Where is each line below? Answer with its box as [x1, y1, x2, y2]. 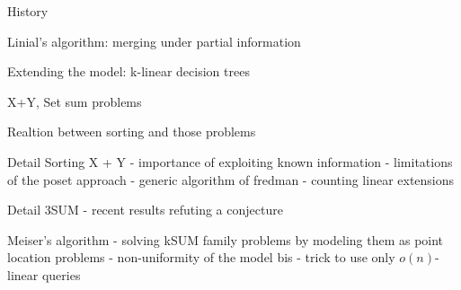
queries [41, 265, 81, 284]
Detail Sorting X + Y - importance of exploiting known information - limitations [7, 152, 453, 171]
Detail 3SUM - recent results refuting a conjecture [7, 200, 283, 219]
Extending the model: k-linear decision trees [7, 62, 250, 81]
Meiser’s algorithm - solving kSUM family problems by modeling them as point [7, 230, 444, 249]
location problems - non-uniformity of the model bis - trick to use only [7, 248, 395, 267]
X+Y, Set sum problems [7, 92, 142, 110]
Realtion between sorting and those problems [7, 122, 256, 141]
